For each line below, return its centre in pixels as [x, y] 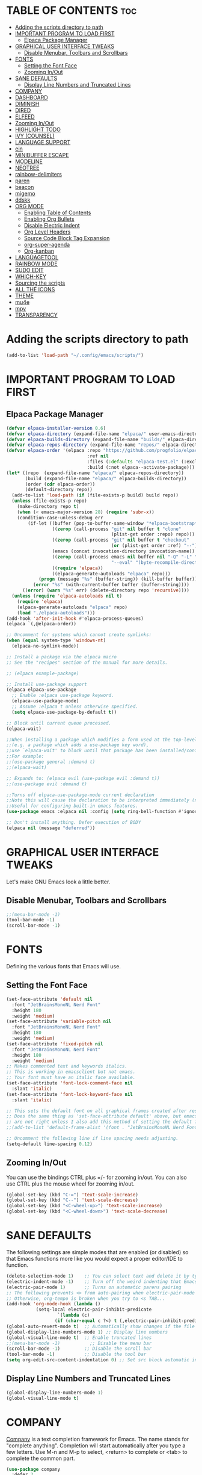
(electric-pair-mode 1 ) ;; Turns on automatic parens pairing [94, 1287]
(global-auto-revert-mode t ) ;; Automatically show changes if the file [101, 1326]
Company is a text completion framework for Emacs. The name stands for [98, 1439]
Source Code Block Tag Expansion [67, 238]
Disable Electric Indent [52, 225]
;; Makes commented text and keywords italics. [67, 1066]
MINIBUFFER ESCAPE [42, 155]
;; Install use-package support [47, 684]
